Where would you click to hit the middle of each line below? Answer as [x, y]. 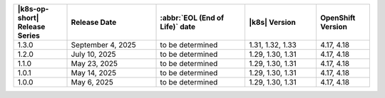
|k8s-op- [33, 9]
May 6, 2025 [92, 82]
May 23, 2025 [94, 64]
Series [29, 36]
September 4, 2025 [104, 45]
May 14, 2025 [94, 73]
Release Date [94, 22]
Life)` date [178, 27]
